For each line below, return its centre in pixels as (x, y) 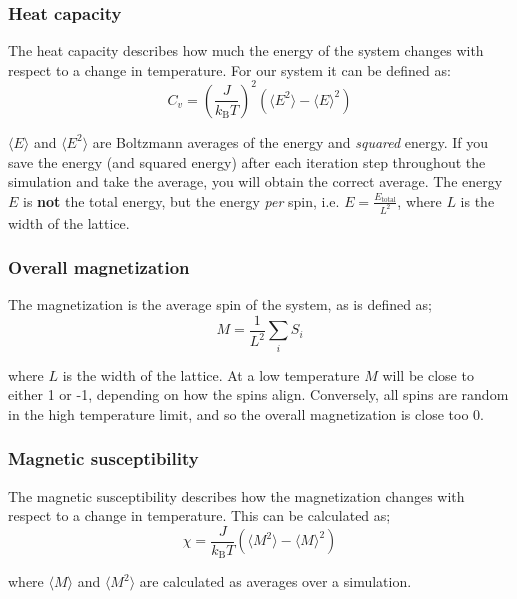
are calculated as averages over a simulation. (275, 581)
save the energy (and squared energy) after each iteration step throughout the (247, 161)
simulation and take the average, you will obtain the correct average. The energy (255, 181)
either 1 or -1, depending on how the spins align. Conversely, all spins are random (258, 394)
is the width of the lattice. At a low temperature (211, 374)
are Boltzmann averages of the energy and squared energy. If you (290, 141)
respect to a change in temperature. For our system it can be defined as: (229, 69)
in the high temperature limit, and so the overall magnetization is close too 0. (246, 413)
